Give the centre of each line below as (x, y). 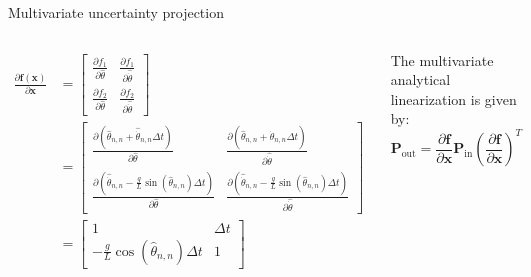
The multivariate (442, 59)
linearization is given (453, 98)
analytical (420, 79)
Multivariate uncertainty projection (116, 12)
